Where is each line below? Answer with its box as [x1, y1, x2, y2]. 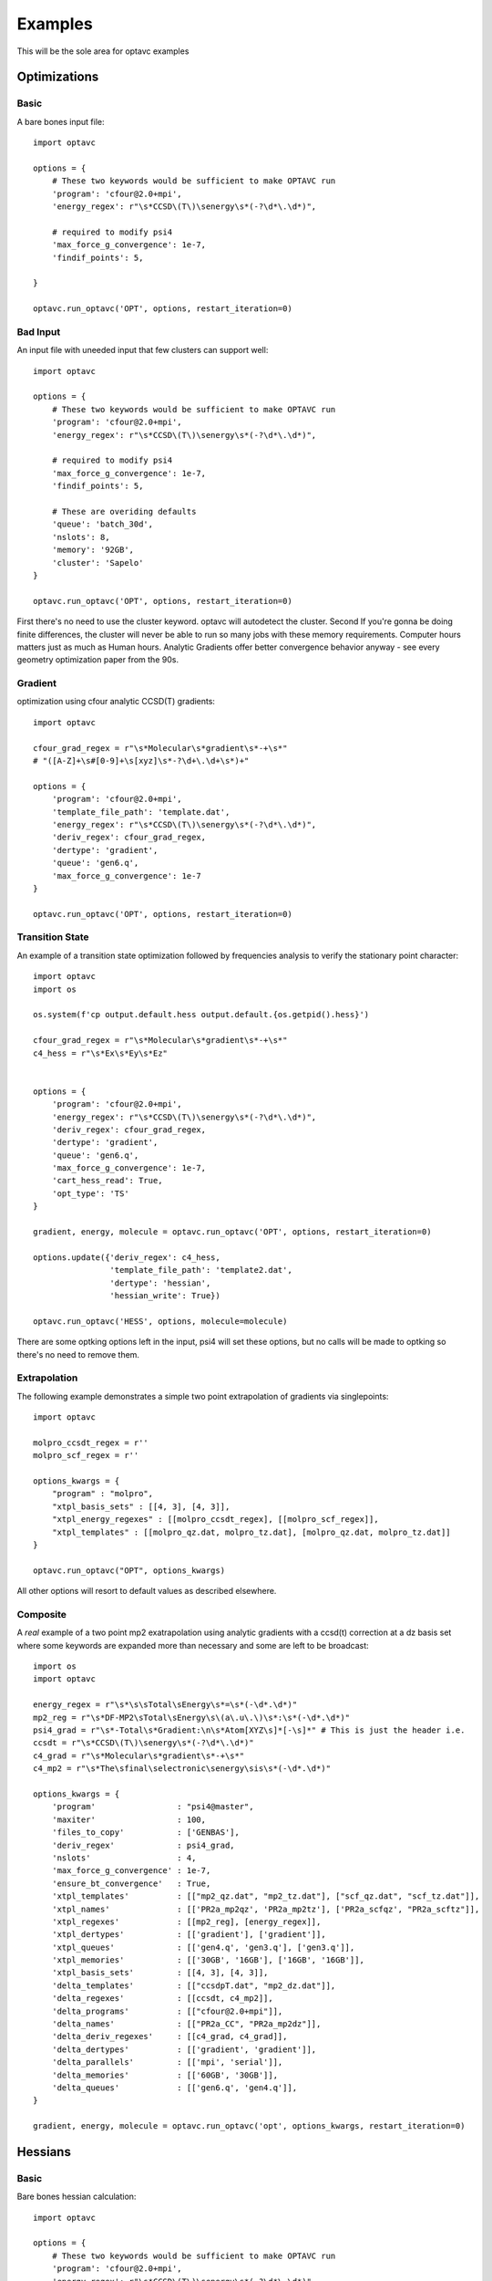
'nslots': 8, [51, 532, 110, 542]
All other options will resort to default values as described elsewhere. [16, 1586, 277, 1597]
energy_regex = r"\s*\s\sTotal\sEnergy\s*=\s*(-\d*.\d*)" [33, 1700, 298, 1710]
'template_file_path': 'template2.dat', [109, 1265, 293, 1276]
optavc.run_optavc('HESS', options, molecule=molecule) [33, 1316, 288, 1327]
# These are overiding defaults [51, 506, 197, 516]
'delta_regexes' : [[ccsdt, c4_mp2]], [51, 1994, 273, 2004]
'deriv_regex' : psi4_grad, [51, 1839, 236, 1850]
